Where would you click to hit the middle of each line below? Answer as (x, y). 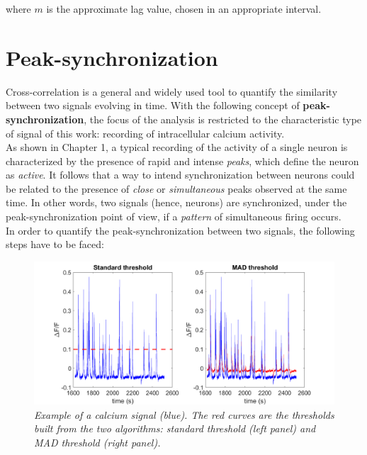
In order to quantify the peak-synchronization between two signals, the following (180, 230)
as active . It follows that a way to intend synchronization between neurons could (180, 175)
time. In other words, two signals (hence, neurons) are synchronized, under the (176, 202)
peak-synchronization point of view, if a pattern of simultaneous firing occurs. (174, 217)
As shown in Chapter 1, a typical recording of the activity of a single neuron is (177, 147)
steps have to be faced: (55, 244)
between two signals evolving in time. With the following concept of (153, 105)
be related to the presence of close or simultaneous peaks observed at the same (176, 188)
